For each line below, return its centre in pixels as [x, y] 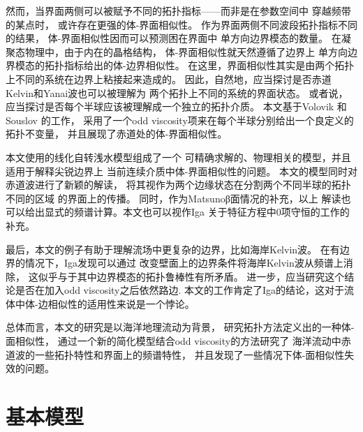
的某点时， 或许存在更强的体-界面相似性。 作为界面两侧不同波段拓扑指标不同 [181, 24]
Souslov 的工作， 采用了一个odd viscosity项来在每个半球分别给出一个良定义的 [180, 120]
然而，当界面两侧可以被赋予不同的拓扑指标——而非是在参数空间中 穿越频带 [178, 10]
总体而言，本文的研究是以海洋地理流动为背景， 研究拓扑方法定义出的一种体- [180, 327]
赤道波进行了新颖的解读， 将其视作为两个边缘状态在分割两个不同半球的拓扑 [178, 185]
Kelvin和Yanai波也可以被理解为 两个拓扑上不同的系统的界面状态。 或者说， [177, 92]
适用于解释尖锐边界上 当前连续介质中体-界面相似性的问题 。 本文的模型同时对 [181, 171]
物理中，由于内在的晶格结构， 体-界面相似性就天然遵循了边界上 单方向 [186, 51]
